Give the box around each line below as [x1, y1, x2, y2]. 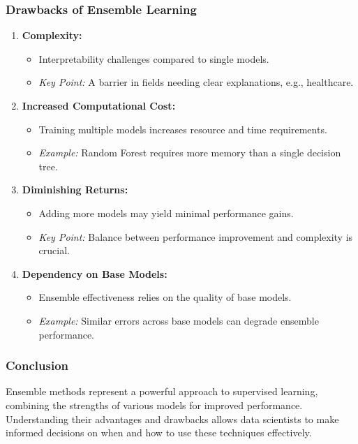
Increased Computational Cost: [22, 98, 176, 112]
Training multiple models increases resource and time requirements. [38, 121, 327, 136]
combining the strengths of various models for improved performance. [6, 397, 303, 412]
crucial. [38, 243, 70, 258]
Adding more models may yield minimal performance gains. [38, 205, 294, 220]
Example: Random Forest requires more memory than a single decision [38, 145, 341, 160]
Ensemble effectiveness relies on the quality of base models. [38, 290, 292, 304]
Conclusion [6, 357, 68, 374]
